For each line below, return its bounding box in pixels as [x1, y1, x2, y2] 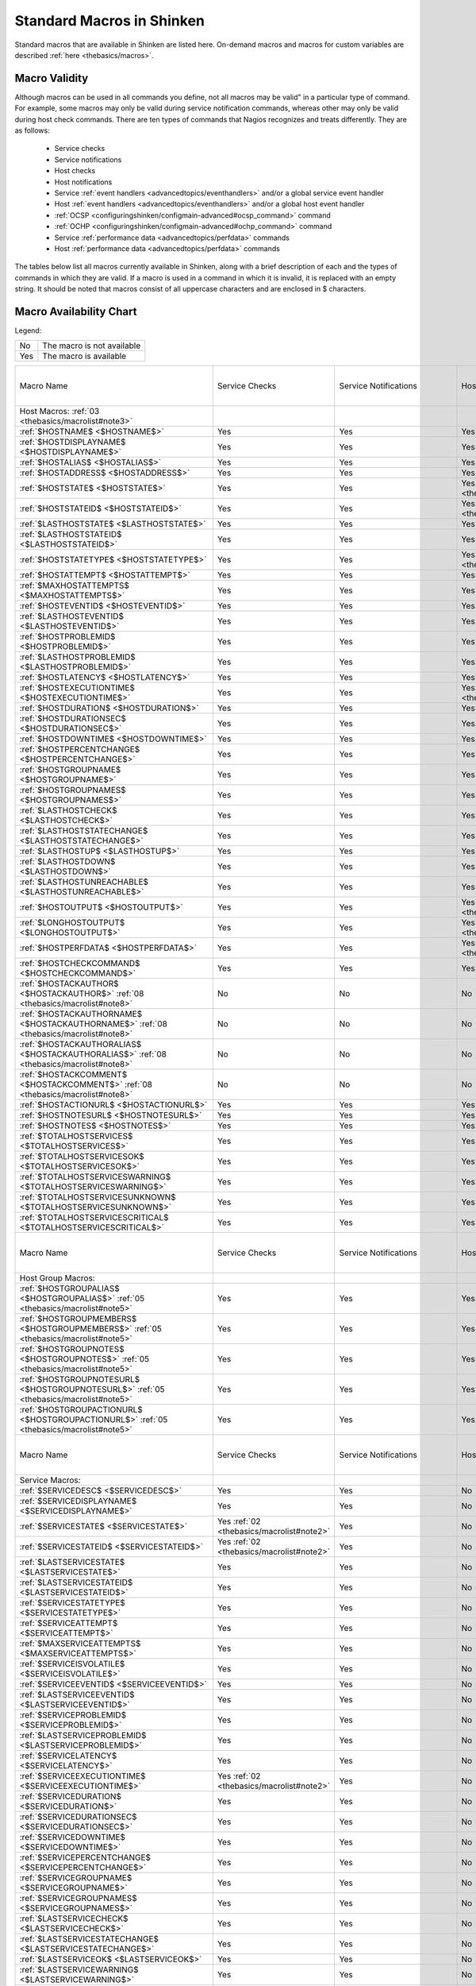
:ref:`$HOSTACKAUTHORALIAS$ [19, 1039, 142, 1050]
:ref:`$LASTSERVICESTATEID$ [19, 1577, 133, 1588]
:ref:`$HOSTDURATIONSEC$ [19, 713, 127, 724]
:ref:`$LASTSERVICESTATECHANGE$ [19, 1934, 159, 1945]
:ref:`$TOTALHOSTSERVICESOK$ [19, 1151, 144, 1162]
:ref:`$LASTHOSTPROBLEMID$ [19, 651, 136, 663]
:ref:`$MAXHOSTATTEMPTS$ [19, 580, 130, 591]
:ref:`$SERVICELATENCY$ [19, 1750, 117, 1761]
